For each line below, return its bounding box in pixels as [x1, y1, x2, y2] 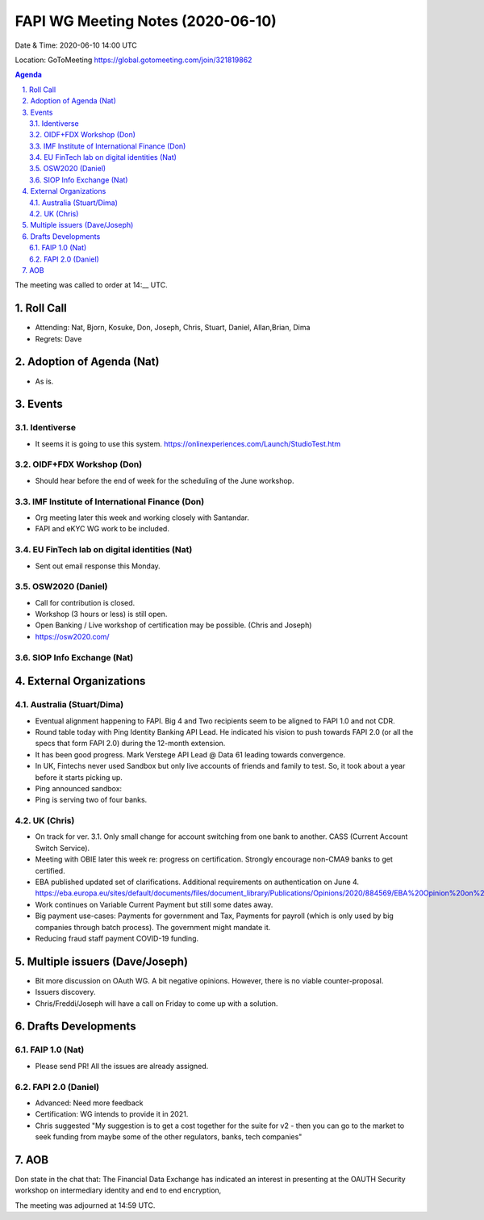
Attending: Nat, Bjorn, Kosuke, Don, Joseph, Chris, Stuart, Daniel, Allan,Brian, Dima [35, 323, 311, 333]
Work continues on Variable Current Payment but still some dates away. [35, 899, 273, 909]
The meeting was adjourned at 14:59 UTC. [15, 1200, 156, 1210]
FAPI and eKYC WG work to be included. [35, 524, 169, 534]
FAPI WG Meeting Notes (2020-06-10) [15, 12, 277, 30]
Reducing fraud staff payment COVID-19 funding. [35, 933, 199, 943]
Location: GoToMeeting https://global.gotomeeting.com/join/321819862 [15, 55, 252, 65]
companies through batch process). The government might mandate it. [35, 922, 271, 932]
